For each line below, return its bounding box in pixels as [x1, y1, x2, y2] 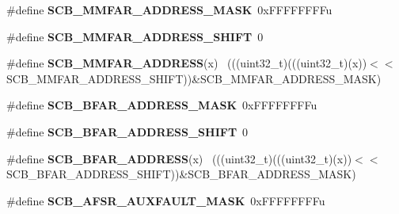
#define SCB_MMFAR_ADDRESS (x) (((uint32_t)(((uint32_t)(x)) [6, 55, 367, 71]
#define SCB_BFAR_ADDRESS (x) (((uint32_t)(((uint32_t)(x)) [6, 150, 352, 166]
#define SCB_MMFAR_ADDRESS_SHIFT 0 [6, 28, 264, 44]
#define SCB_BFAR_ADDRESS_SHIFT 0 [6, 123, 249, 139]
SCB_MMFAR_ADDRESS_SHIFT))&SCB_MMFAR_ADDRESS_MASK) [6, 70, 382, 86]
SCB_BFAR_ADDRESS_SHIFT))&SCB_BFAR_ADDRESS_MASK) [6, 166, 356, 182]
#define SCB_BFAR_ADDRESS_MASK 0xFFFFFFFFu [6, 97, 317, 113]
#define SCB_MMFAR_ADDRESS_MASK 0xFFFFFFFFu [6, 2, 332, 17]
